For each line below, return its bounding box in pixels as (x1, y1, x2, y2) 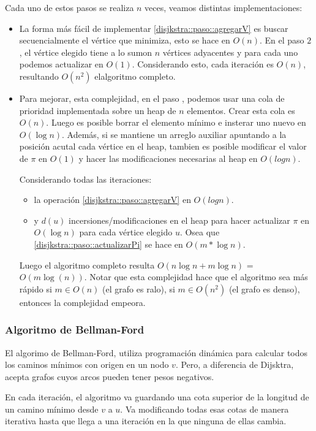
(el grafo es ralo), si (102, 282, 175, 295)
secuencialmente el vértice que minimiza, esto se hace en (19, 34, 230, 47)
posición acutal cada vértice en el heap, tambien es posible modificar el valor (19, 140, 307, 153)
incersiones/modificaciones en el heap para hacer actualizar (69, 213, 290, 226)
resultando (19, 69, 59, 82)
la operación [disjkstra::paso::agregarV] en (34, 193, 191, 206)
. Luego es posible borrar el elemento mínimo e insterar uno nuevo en (46, 116, 306, 129)
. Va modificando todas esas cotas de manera (120, 402, 289, 415)
